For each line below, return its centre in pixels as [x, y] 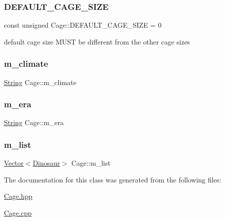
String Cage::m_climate [40, 82]
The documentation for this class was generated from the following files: [113, 179]
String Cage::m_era [34, 122]
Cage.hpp [18, 196]
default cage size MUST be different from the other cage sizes [97, 41]
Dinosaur [46, 163]
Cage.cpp [18, 213]
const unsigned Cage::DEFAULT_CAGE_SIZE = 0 [83, 25]
